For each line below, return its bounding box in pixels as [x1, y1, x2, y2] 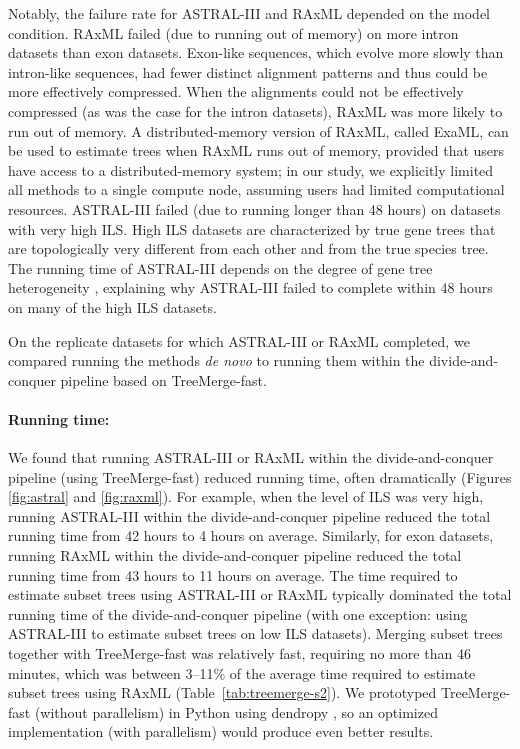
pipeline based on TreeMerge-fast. [60, 369, 267, 390]
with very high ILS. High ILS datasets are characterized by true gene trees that [8, 218, 496, 239]
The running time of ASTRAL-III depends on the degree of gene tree [8, 257, 433, 278]
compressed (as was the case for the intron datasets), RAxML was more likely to [8, 100, 503, 121]
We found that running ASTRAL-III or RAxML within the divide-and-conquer [8, 447, 494, 468]
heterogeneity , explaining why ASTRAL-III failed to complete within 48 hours [8, 277, 493, 298]
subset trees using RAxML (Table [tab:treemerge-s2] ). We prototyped [8, 682, 437, 703]
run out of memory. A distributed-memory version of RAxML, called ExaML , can [8, 120, 509, 141]
